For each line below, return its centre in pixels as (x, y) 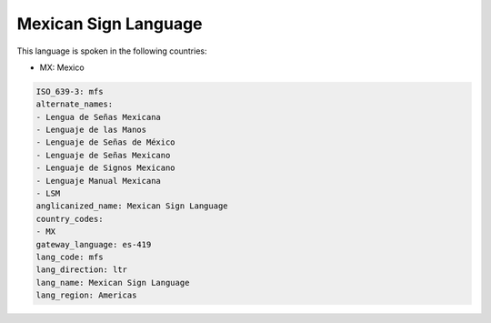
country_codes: (70, 219)
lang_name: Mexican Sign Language (113, 283)
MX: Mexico (62, 67)
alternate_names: (75, 104)
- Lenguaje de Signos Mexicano (106, 168)
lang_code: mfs (70, 257)
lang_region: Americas (86, 295)
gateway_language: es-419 (94, 244)
